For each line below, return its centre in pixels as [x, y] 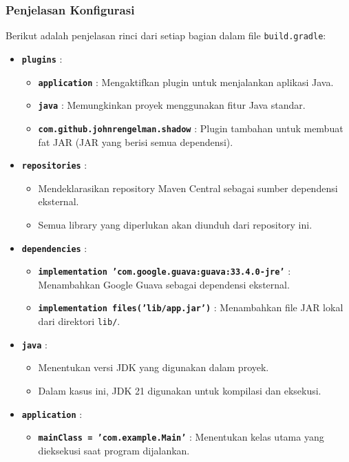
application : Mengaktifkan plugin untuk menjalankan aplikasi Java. [186, 82]
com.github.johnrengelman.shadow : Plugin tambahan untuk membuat [191, 128]
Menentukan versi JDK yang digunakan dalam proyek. [154, 367]
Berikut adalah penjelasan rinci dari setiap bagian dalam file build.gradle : [166, 35]
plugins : [42, 58]
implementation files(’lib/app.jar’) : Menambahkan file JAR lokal [191, 307]
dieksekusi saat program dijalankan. [114, 450]
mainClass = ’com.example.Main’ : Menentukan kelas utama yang [181, 437]
